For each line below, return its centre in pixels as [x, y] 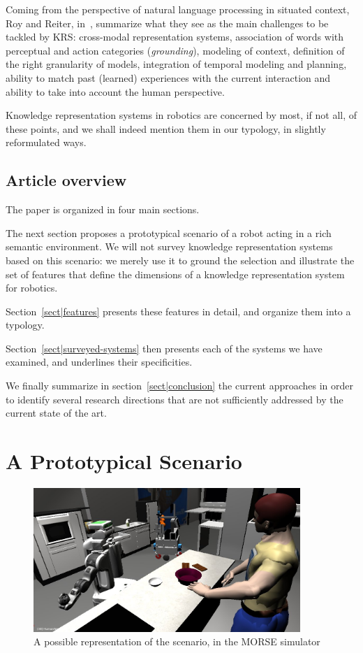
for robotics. [32, 288]
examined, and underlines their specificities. [99, 362]
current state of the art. [56, 413]
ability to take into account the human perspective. [115, 91]
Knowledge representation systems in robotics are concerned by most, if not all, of [181, 115]
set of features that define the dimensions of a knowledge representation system [175, 274]
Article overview [66, 180]
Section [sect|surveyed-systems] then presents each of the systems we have [164, 348]
